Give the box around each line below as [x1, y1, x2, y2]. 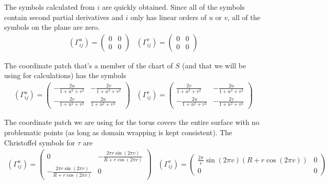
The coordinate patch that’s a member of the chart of [4, 60, 173, 70]
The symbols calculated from [4, 2, 95, 12]
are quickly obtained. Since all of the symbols [102, 2, 245, 12]
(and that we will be [182, 60, 246, 70]
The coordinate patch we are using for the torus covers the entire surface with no [4, 117, 260, 127]
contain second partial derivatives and [4, 11, 124, 22]
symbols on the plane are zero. [4, 22, 100, 32]
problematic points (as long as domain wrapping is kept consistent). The [4, 127, 233, 138]
